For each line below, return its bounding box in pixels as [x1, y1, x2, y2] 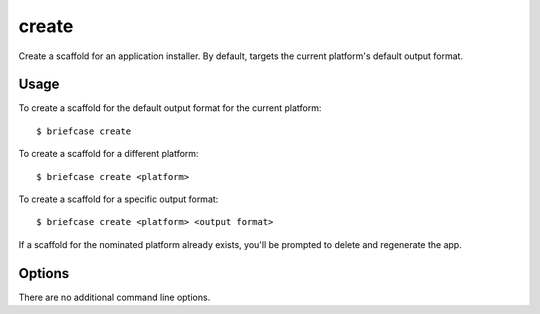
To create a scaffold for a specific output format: [18, 193, 219, 205]
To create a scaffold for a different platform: [18, 148, 199, 160]
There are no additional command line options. [18, 291, 211, 303]
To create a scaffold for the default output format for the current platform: [18, 102, 322, 114]
